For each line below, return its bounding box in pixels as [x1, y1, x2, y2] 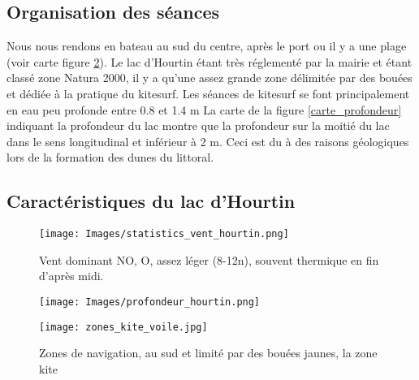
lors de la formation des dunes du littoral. [6, 149, 214, 166]
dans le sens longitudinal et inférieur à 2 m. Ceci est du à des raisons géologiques [6, 132, 409, 149]
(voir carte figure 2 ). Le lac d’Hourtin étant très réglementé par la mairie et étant [6, 53, 413, 70]
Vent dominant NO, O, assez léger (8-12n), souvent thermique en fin [39, 251, 379, 268]
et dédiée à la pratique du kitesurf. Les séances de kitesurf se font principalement [6, 84, 410, 101]
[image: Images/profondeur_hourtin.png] [39, 296, 261, 308]
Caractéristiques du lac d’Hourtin [6, 188, 296, 214]
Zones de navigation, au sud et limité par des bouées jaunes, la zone [39, 344, 378, 361]
